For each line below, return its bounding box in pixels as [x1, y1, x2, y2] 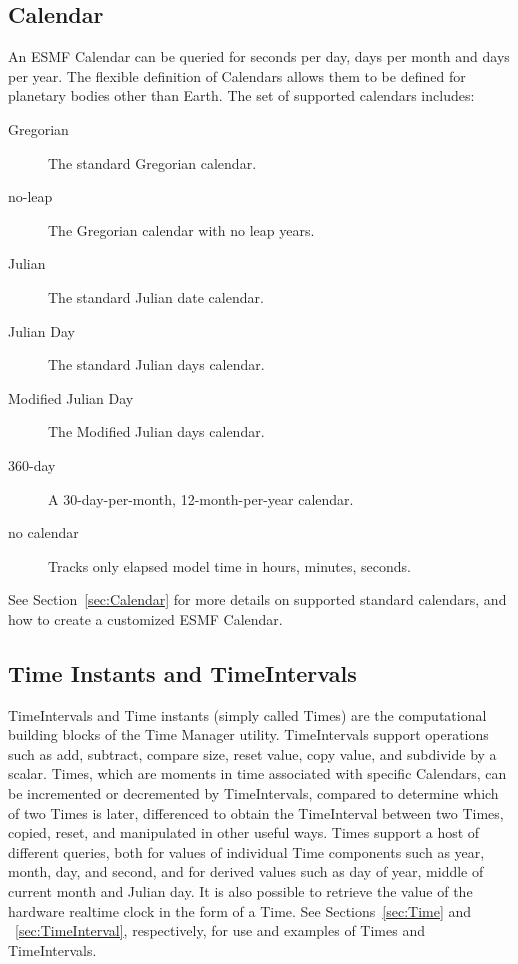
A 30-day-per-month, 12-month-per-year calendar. [48, 488, 354, 509]
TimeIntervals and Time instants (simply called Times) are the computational [8, 704, 487, 725]
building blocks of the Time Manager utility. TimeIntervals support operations [8, 724, 489, 745]
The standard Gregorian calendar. [48, 152, 257, 173]
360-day [8, 454, 56, 475]
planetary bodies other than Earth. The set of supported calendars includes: [8, 85, 475, 106]
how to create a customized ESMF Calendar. [8, 608, 283, 629]
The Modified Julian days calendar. [48, 421, 265, 442]
